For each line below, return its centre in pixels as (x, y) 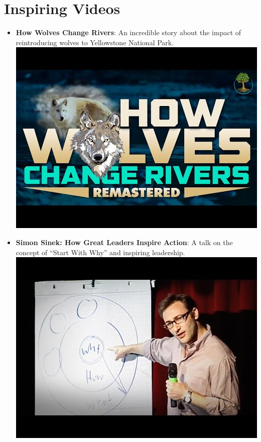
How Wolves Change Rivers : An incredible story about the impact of (128, 32)
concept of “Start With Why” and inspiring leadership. (100, 252)
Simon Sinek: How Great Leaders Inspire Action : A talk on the (124, 242)
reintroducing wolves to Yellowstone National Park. (95, 42)
